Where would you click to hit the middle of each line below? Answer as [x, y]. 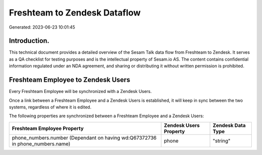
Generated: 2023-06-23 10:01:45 [42, 27]
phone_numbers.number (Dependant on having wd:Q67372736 [84, 138]
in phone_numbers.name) [41, 144]
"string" [221, 140]
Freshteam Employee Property [48, 128]
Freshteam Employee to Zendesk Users [70, 80]
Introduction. [29, 41]
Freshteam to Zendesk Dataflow [75, 13]
